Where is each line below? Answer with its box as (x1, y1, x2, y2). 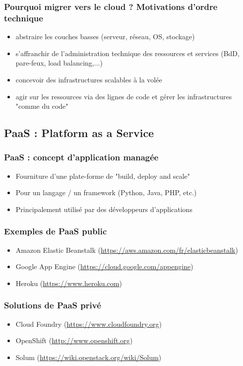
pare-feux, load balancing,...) (15, 58, 103, 68)
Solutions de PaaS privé (4, 299, 101, 311)
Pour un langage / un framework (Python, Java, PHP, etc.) (15, 187, 197, 198)
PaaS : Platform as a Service (4, 125, 154, 141)
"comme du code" (15, 101, 68, 111)
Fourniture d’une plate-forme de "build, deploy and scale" (15, 170, 190, 181)
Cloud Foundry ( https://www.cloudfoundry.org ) (15, 318, 162, 329)
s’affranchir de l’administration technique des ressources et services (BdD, (15, 48, 240, 58)
